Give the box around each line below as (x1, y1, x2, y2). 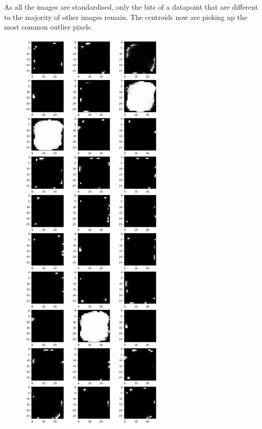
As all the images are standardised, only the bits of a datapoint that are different (4, 2, 258, 12)
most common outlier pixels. (4, 21, 93, 32)
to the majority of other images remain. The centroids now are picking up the (4, 11, 247, 22)
